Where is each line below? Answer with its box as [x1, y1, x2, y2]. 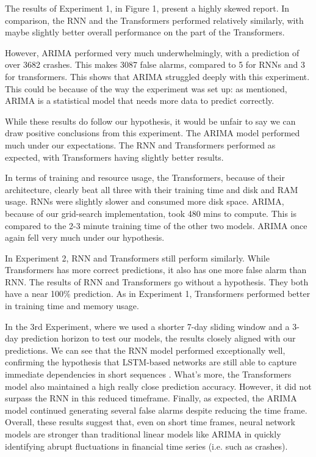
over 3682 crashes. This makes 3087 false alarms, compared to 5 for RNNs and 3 [5, 58, 306, 71]
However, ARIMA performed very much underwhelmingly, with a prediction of [5, 46, 300, 59]
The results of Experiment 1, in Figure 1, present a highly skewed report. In [5, 2, 290, 14]
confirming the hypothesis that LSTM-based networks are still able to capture [5, 356, 296, 368]
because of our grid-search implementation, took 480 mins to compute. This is [5, 207, 297, 219]
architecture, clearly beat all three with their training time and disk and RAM [5, 183, 298, 196]
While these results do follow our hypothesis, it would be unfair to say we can [5, 114, 296, 127]
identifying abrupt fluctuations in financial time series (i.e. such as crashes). [5, 439, 288, 452]
